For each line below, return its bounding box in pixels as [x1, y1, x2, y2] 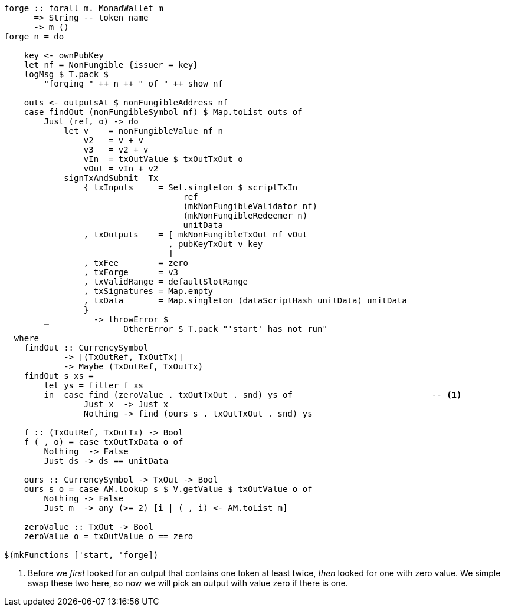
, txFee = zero [83, 258, 188, 267]
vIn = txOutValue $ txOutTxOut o [83, 154, 243, 164]
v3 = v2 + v [83, 145, 149, 154]
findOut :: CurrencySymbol [24, 343, 149, 352]
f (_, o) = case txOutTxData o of [24, 437, 183, 447]
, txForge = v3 [83, 267, 179, 277]
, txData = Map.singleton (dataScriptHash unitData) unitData [83, 296, 407, 305]
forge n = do [4, 32, 64, 41]
